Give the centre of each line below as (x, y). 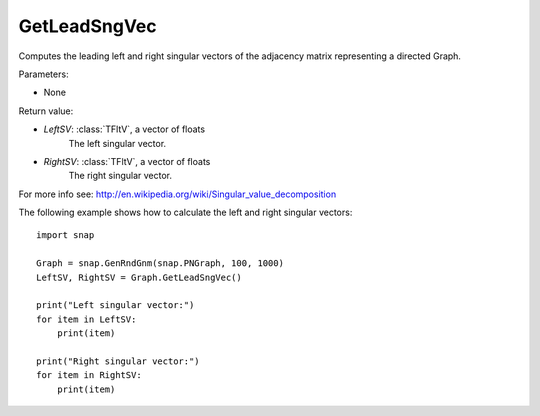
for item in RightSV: (89, 375)
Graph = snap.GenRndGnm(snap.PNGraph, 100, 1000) (160, 263)
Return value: (46, 111)
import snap (65, 235)
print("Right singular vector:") (118, 361)
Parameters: (43, 74)
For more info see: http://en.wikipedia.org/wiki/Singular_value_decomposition (177, 194)
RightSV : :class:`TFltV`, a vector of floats (127, 161)
